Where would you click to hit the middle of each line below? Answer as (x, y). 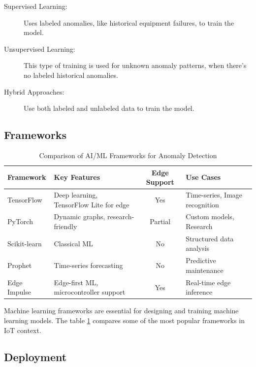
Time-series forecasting (88, 265)
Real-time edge (208, 282)
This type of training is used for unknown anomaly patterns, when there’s (135, 65)
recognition (202, 204)
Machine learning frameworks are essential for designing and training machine (121, 311)
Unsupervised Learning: (40, 49)
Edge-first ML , (76, 282)
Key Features (77, 177)
